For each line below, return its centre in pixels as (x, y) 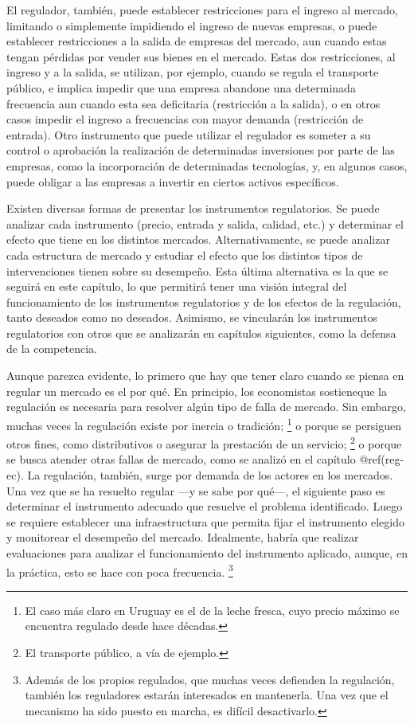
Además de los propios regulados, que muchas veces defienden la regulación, (210, 679)
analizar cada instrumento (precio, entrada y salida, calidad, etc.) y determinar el (205, 223)
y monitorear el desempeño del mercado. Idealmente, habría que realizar (183, 537)
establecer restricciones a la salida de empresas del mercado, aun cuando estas (197, 41)
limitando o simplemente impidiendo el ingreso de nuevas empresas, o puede (192, 25)
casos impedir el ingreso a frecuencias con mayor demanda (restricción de (185, 119)
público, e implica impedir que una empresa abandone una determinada (181, 87)
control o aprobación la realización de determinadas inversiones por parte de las (201, 150)
